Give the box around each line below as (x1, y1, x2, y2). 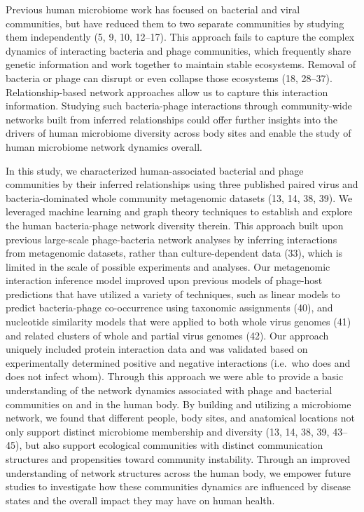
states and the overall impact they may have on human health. (6, 492, 275, 507)
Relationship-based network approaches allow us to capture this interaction (6, 84, 328, 99)
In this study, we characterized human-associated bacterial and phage (6, 163, 304, 177)
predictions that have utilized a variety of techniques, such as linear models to (6, 286, 340, 301)
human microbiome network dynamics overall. (6, 139, 202, 154)
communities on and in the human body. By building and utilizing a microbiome (6, 396, 351, 411)
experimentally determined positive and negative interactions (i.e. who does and (6, 355, 351, 370)
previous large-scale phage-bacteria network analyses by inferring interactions (6, 231, 337, 246)
